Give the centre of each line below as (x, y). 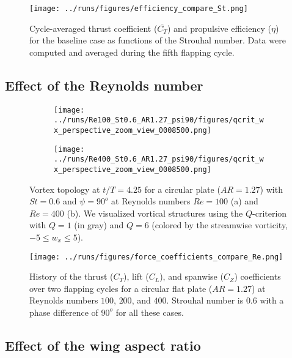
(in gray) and (99, 225)
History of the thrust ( (71, 276)
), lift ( (136, 276)
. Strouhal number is (205, 300)
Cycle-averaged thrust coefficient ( (93, 28)
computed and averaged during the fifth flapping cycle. (132, 52)
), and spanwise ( (192, 276)
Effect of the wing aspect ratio (103, 345)
